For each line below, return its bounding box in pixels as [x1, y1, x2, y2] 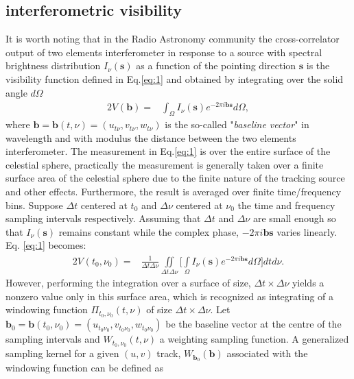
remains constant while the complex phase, [58, 224, 239, 239]
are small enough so [252, 211, 336, 225]
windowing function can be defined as [5, 360, 163, 374]
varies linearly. [276, 224, 338, 239]
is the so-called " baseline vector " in [165, 117, 309, 132]
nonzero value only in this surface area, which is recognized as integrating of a [5, 289, 334, 303]
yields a [292, 276, 324, 290]
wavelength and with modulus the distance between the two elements [5, 130, 296, 145]
